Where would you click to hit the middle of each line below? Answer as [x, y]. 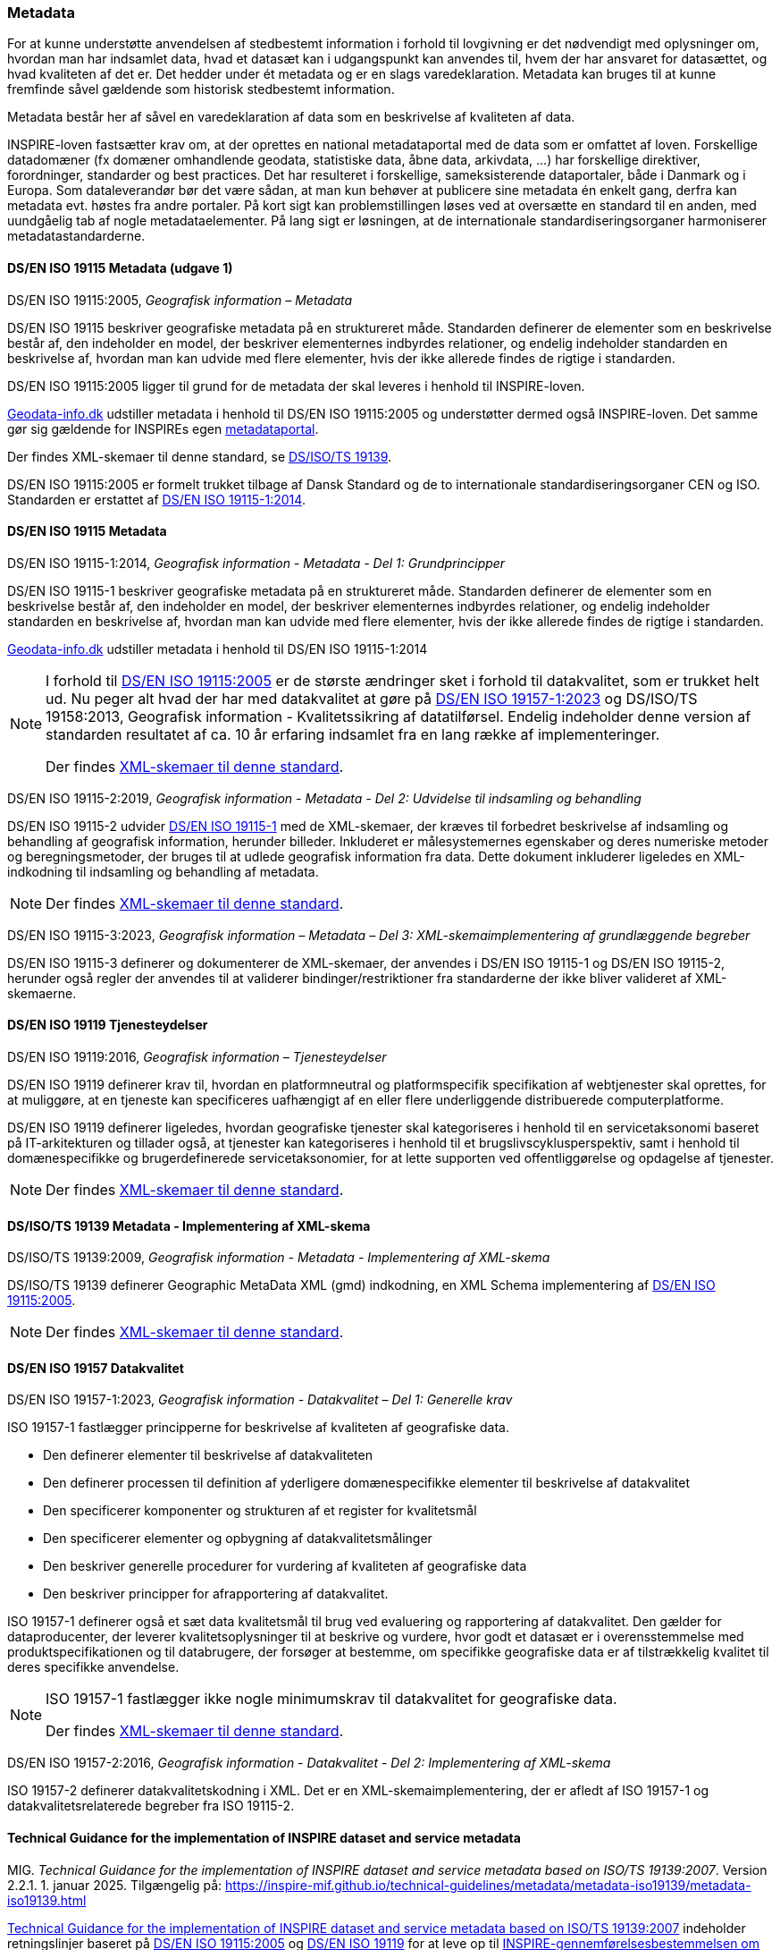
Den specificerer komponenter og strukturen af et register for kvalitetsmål [260, 1511]
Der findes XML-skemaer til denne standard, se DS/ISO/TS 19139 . [200, 456]
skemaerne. [42, 993]
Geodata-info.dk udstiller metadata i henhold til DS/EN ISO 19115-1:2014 [218, 649]
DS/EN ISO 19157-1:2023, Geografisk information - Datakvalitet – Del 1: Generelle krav [260, 1400]
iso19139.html [47, 1900]
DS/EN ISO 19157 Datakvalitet [96, 1368]
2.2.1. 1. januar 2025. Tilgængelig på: [115, 1885]
